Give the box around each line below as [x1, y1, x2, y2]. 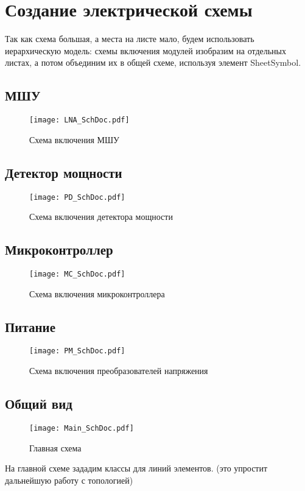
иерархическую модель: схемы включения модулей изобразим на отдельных [5, 44, 287, 57]
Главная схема [29, 441, 82, 454]
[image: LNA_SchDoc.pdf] [29, 116, 130, 125]
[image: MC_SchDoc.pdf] [29, 270, 125, 279]
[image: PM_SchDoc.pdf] [29, 347, 125, 356]
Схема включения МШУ [29, 133, 119, 146]
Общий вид [5, 394, 72, 413]
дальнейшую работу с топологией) [5, 473, 133, 486]
